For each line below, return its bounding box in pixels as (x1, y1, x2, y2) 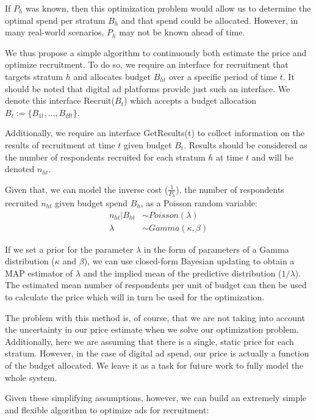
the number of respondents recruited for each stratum (5, 150, 206, 163)
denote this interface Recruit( (5, 94, 115, 107)
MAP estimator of (5, 266, 73, 279)
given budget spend (55, 196, 127, 209)
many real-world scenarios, (5, 26, 104, 38)
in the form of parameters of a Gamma (143, 242, 289, 255)
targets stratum (5, 70, 63, 82)
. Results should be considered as (184, 138, 307, 151)
